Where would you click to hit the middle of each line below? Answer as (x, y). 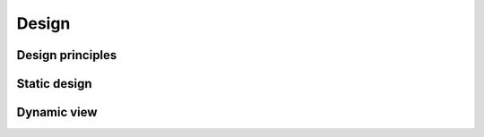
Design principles (67, 55)
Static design (54, 84)
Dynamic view (57, 112)
